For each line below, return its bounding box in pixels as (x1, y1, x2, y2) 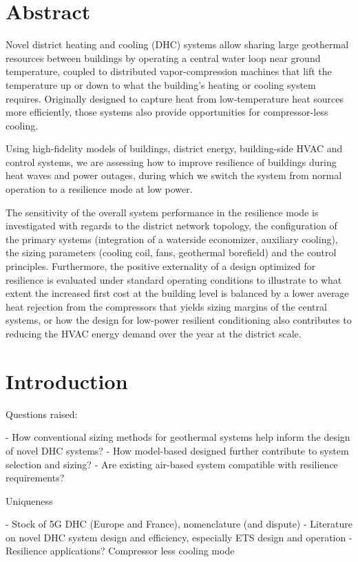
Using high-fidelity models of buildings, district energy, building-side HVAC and (6, 141, 343, 156)
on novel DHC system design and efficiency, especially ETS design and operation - (6, 530, 352, 544)
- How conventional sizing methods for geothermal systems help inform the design (6, 430, 350, 444)
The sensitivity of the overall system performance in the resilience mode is (6, 205, 319, 219)
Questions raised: (6, 406, 78, 421)
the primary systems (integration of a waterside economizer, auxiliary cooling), (6, 231, 338, 246)
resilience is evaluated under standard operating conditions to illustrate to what (6, 272, 342, 287)
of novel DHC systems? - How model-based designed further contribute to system (6, 443, 349, 457)
